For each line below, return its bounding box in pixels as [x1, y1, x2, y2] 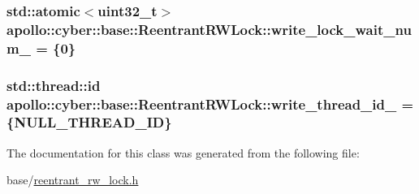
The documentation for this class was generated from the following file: [6, 144, 360, 161]
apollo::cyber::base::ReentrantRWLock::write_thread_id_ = [6, 93, 414, 114]
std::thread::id [6, 75, 101, 95]
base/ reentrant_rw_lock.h [6, 171, 139, 188]
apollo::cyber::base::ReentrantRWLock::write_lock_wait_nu [6, 19, 412, 39]
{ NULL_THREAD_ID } [6, 112, 172, 132]
